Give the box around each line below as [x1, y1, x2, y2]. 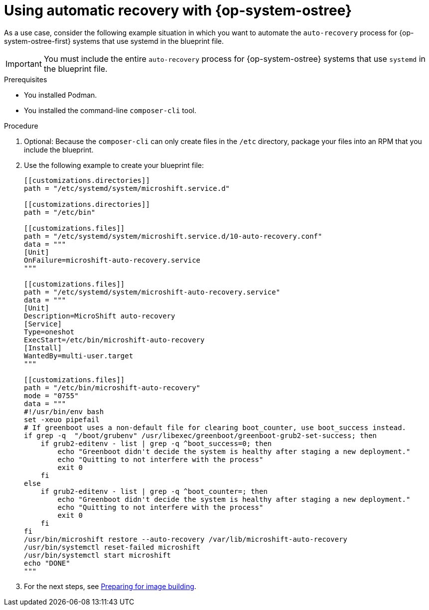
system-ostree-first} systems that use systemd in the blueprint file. [4, 36, 224, 45]
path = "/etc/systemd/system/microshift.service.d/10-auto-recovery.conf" [24, 232, 322, 240]
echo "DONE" [24, 559, 70, 567]
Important [5, 58, 42, 69]
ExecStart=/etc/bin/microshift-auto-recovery [24, 335, 205, 344]
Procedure [4, 121, 38, 130]
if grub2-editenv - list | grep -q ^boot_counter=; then [40, 487, 268, 495]
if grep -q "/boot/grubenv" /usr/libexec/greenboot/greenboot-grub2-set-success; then [24, 431, 377, 440]
